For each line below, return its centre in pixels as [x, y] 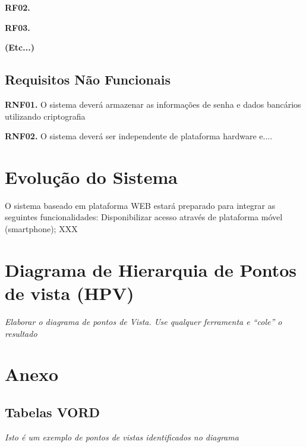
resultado [21, 333]
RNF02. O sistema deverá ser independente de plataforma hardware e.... [139, 136]
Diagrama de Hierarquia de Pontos [151, 269]
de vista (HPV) [70, 293]
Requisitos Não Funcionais [88, 79]
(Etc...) [20, 47]
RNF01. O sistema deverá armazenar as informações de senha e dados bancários [153, 104]
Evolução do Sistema [91, 176]
